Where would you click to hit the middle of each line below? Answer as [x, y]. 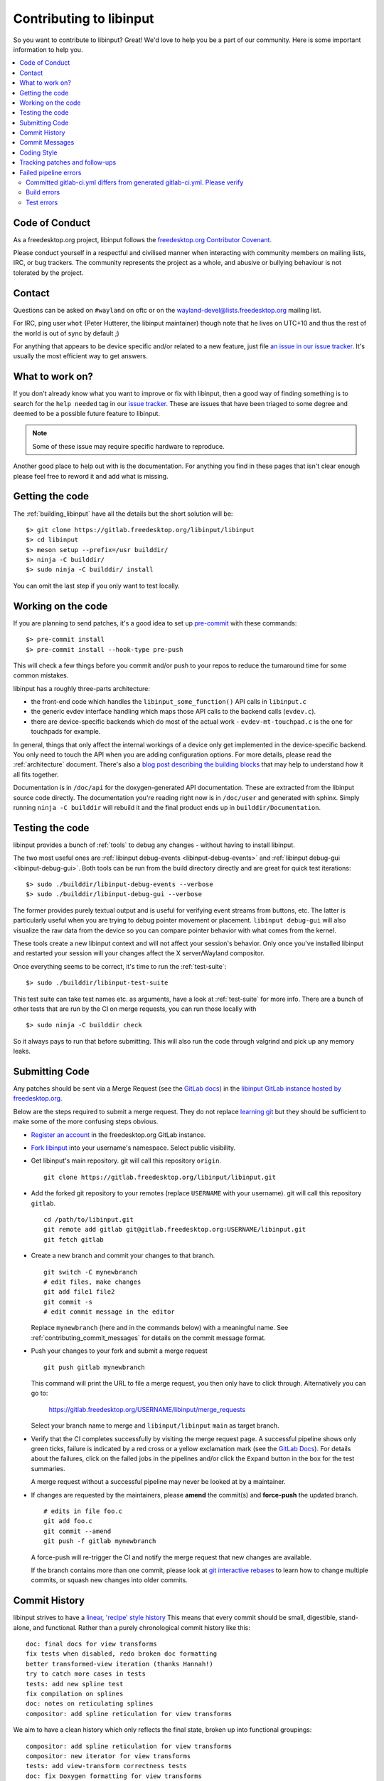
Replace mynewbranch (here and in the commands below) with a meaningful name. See [160, 1328]
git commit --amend [78, 1531]
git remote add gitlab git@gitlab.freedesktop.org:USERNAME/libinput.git [175, 1230]
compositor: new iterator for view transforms [108, 1756]
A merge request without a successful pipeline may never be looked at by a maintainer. [158, 1482]
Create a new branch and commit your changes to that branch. [123, 1256]
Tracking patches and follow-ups [68, 162]
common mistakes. [41, 675]
